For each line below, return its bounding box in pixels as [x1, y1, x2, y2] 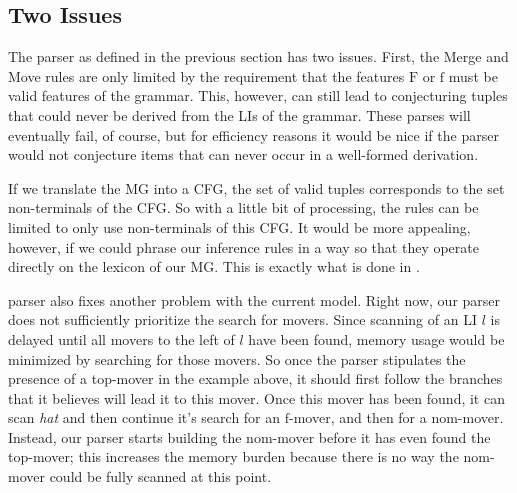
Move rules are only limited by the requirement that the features [8, 65, 405, 86]
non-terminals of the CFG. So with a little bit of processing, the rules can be [8, 197, 479, 218]
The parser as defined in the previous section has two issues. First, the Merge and [8, 46, 509, 67]
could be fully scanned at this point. [49, 466, 272, 487]
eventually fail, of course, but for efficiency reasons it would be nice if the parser [8, 124, 499, 145]
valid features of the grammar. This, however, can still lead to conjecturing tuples [8, 85, 508, 106]
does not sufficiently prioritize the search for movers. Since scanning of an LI [8, 309, 477, 330]
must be [448, 65, 498, 86]
